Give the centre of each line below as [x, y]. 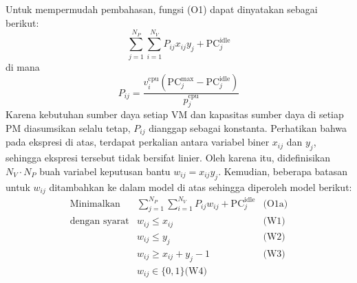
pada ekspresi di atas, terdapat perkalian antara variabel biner [138, 142]
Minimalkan [95, 204]
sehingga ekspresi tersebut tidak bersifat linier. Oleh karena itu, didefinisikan [168, 158]
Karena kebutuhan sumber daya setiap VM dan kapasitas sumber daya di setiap [175, 114]
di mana [23, 66]
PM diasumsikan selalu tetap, [68, 128]
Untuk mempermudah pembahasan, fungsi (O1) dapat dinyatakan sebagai [162, 9]
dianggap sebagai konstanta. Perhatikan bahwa [248, 128]
